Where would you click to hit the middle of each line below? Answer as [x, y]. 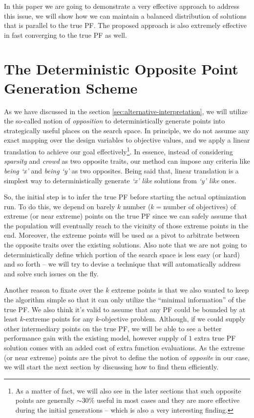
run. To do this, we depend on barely [60, 206]
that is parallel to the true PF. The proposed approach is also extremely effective [126, 25]
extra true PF [215, 338]
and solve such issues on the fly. [51, 273]
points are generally [45, 400]
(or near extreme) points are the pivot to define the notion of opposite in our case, [127, 357]
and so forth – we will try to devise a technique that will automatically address [122, 264]
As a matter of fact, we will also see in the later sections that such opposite [128, 390]
